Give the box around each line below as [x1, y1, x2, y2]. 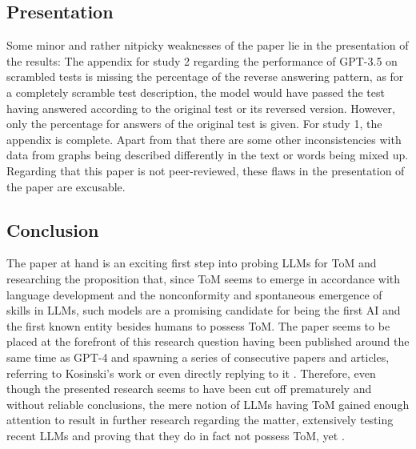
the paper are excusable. [6, 178, 126, 194]
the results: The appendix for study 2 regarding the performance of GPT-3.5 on [6, 52, 398, 69]
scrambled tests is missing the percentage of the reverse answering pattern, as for [6, 68, 404, 85]
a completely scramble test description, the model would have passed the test [6, 83, 385, 100]
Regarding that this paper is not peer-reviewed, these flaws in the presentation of [6, 162, 405, 178]
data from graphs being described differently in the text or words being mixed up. [6, 146, 409, 163]
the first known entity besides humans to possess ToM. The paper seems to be [6, 317, 390, 334]
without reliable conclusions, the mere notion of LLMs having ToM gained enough [6, 395, 410, 412]
